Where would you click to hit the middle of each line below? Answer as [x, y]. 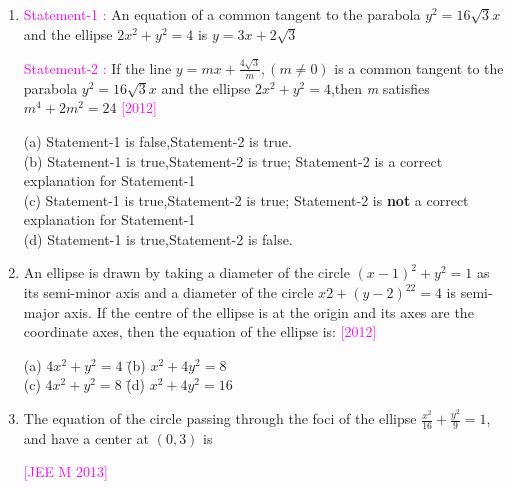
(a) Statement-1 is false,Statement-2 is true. [157, 140]
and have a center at [86, 437]
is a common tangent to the [419, 67]
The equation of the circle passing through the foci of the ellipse [220, 418]
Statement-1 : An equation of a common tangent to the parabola [222, 14]
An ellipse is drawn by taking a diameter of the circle [186, 272]
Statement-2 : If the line [97, 67]
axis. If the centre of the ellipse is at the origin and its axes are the [269, 311]
